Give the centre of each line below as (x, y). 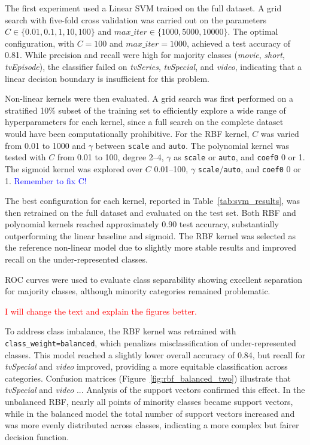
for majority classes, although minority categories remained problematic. (138, 291)
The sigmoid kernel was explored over (74, 168)
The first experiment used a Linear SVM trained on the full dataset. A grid (143, 8)
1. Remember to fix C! (46, 180)
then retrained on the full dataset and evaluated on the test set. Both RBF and (151, 212)
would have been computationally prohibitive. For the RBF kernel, (127, 133)
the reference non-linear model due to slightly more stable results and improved (151, 247)
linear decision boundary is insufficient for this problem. (107, 78)
